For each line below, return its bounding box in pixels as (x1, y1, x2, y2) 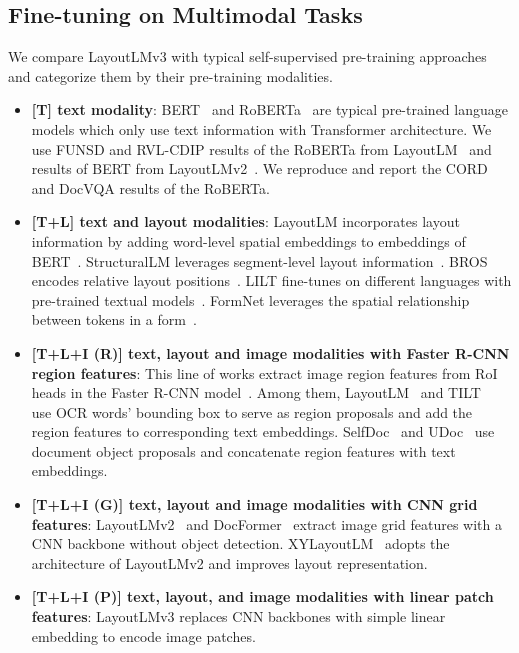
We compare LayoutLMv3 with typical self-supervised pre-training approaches (8, 46, 487, 67)
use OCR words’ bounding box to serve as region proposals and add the (31, 401, 473, 422)
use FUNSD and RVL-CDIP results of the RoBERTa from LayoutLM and (31, 138, 492, 159)
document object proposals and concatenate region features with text (31, 440, 456, 461)
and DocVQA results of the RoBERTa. (31, 177, 270, 198)
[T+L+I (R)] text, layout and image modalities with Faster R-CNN (31, 342, 510, 363)
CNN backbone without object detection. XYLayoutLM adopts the (31, 533, 450, 554)
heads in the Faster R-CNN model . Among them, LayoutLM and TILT (31, 382, 481, 403)
